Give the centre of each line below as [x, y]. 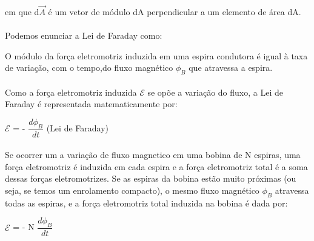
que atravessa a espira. [231, 68]
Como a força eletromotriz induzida [71, 92]
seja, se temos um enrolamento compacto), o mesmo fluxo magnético [132, 190]
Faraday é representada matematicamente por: [91, 104]
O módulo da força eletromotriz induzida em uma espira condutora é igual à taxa [156, 55]
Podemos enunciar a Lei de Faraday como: [84, 35]
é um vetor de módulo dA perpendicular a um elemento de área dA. [175, 11]
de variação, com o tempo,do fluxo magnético [89, 68]
